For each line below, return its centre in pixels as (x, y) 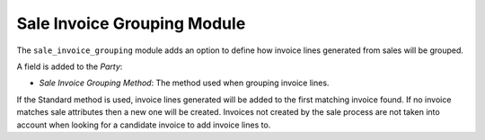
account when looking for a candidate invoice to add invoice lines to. (144, 125)
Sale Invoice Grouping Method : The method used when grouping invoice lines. (184, 83)
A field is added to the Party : (70, 66)
